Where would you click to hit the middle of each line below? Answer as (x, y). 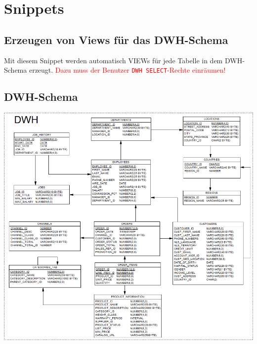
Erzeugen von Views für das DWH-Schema (116, 39)
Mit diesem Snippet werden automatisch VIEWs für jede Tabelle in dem (113, 60)
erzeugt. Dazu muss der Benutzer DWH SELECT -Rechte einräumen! (127, 70)
